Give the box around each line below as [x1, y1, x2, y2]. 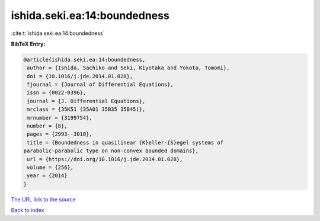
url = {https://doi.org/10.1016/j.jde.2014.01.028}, [27, 156, 183, 162]
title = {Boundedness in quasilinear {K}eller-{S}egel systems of [27, 139, 224, 146]
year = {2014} [27, 172, 68, 179]
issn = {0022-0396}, [27, 89, 87, 96]
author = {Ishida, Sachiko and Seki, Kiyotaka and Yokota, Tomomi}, [27, 65, 230, 71]
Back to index [11, 207, 44, 214]
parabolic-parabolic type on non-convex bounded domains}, [23, 148, 199, 154]
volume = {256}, [27, 164, 74, 171]
